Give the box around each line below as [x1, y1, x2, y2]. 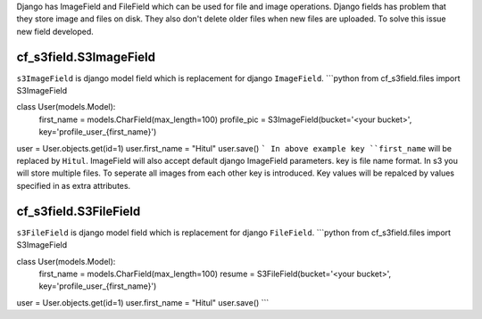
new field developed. [16, 26, 94, 37]
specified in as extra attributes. [16, 180, 131, 191]
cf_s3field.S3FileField [16, 203, 141, 218]
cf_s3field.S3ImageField [16, 49, 156, 64]
